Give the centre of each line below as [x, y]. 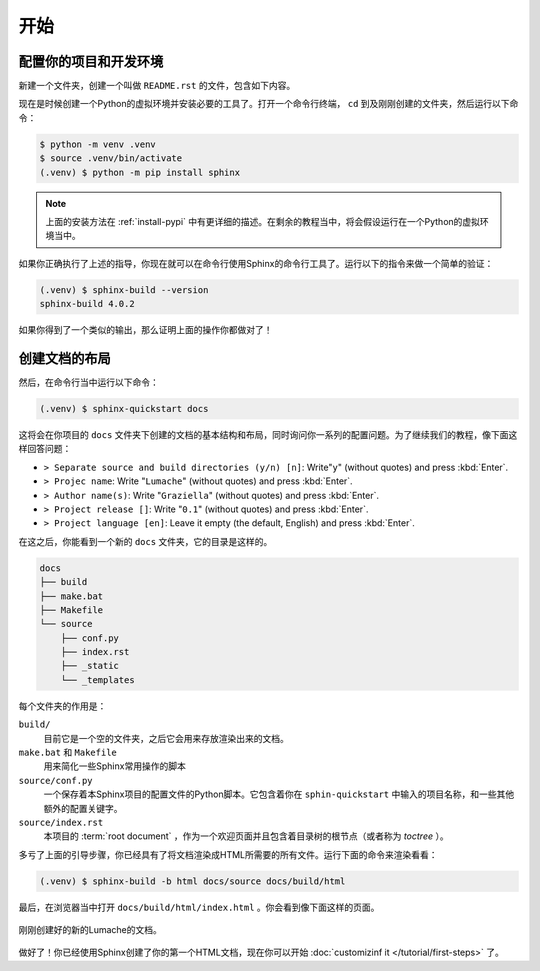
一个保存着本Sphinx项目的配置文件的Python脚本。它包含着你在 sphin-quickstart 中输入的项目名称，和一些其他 [279, 794]
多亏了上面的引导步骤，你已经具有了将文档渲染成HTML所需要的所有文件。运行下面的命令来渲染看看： [228, 854]
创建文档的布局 [64, 358]
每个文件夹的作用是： [62, 706]
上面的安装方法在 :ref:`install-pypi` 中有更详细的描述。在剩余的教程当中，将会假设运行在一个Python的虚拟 [262, 221]
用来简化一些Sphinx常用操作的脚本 [115, 766]
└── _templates [97, 679]
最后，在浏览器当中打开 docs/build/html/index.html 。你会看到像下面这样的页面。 [199, 907]
